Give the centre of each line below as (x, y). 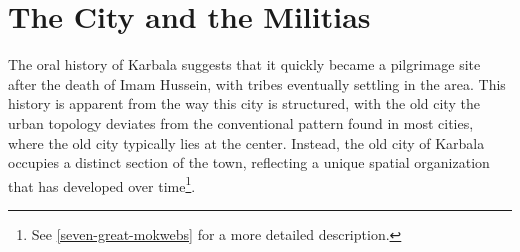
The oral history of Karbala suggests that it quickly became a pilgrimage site (244, 64)
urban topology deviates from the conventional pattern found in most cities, (241, 122)
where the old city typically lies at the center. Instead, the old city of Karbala (246, 142)
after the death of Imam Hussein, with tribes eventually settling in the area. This (257, 83)
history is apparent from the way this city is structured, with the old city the (244, 103)
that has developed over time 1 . (102, 184)
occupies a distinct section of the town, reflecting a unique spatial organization (249, 162)
